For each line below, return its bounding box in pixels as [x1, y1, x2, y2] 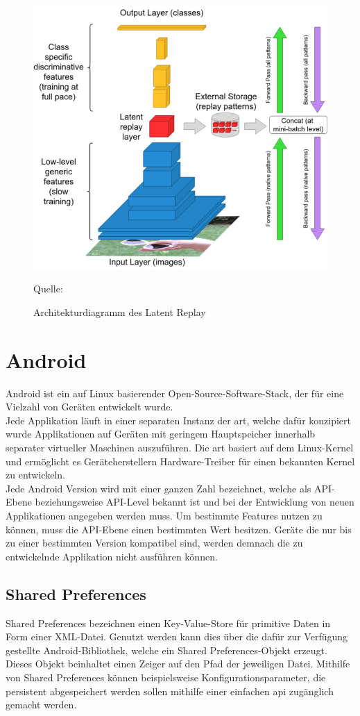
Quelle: [33, 281, 63, 296]
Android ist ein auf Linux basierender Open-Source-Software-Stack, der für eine [6, 385, 344, 400]
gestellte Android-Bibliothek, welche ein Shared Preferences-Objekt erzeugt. [6, 642, 327, 657]
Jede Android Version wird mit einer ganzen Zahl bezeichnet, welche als [6, 481, 311, 495]
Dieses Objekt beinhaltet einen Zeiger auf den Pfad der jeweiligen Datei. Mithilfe [6, 656, 350, 671]
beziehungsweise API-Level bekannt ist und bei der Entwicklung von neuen [35, 494, 354, 509]
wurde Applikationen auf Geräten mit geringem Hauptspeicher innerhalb [6, 426, 316, 441]
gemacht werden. [6, 697, 77, 712]
